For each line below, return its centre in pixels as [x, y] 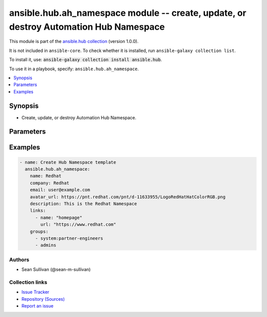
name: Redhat [46, 176]
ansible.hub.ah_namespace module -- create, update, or [128, 13]
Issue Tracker [35, 292]
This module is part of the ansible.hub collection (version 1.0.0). [74, 42]
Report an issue [38, 306]
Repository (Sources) [43, 299]
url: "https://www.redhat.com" [78, 225]
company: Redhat [49, 183]
